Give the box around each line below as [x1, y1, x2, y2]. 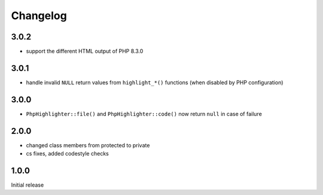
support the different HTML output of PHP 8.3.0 [26, 48, 144, 55]
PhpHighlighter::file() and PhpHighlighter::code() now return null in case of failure [26, 110, 263, 117]
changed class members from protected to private [26, 141, 150, 149]
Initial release [11, 181, 44, 188]
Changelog [11, 9, 67, 22]
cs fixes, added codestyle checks [26, 150, 109, 157]
